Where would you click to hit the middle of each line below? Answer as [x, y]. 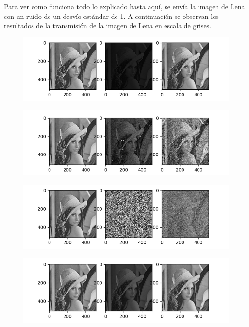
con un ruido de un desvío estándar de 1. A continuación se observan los [111, 16]
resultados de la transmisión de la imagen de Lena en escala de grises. [108, 26]
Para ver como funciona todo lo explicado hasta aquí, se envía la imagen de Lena [124, 6]
